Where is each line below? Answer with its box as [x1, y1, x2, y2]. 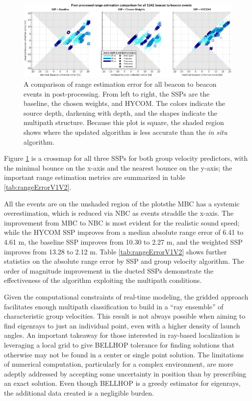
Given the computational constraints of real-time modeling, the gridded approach [4, 291, 249, 301]
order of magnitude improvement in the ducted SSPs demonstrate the [4, 265, 214, 276]
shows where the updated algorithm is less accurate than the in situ [24, 127, 227, 137]
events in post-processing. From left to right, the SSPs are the [24, 88, 210, 99]
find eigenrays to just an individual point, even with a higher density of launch [4, 320, 240, 330]
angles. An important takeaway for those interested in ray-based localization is [4, 330, 240, 340]
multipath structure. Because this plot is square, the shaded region [24, 117, 224, 127]
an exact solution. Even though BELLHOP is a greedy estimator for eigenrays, [4, 378, 241, 388]
